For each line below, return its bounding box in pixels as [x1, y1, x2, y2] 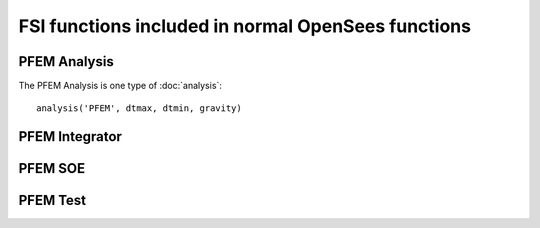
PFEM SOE [18, 160, 85, 177]
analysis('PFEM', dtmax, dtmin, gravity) [36, 103, 242, 114]
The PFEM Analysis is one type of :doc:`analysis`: [18, 80, 222, 92]
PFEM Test [18, 192, 87, 209]
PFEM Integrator [18, 128, 122, 145]
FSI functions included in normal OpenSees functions [18, 15, 472, 37]
